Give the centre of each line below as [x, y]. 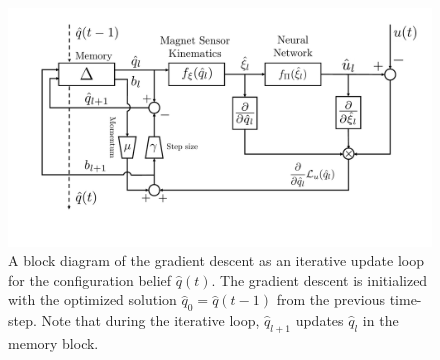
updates [319, 320]
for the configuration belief [90, 279]
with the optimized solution [92, 299]
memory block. [53, 342]
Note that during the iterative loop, [150, 320]
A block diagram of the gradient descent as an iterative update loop [216, 260]
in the [380, 320]
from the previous [330, 299]
